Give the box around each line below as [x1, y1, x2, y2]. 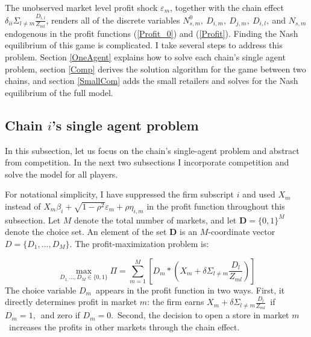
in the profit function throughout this [146, 199, 285, 212]
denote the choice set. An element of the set [5, 225, 167, 238]
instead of [5, 199, 41, 212]
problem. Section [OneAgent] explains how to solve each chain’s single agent [5, 50, 286, 63]
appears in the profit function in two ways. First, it [95, 283, 285, 296]
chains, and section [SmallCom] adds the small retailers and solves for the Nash [5, 74, 298, 87]
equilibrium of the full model [5, 86, 111, 98]
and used [242, 188, 275, 201]
